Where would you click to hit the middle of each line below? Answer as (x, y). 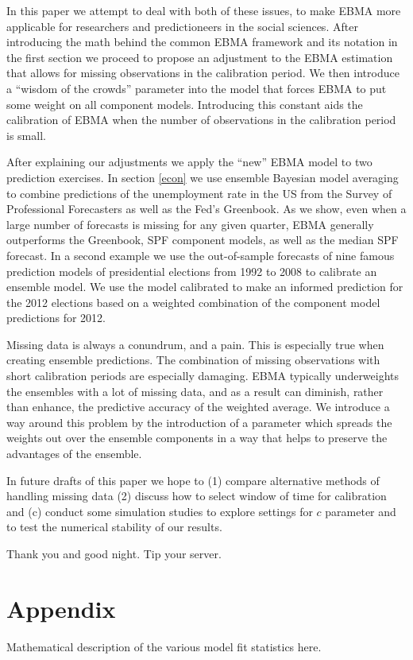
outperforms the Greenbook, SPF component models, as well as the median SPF (203, 240)
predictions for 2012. (56, 318)
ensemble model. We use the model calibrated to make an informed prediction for (205, 287)
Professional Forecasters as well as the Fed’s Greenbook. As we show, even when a (206, 209)
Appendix (61, 608)
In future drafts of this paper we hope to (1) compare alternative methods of (193, 480)
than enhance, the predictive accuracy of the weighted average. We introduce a (198, 407)
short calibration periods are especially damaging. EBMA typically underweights (203, 376)
